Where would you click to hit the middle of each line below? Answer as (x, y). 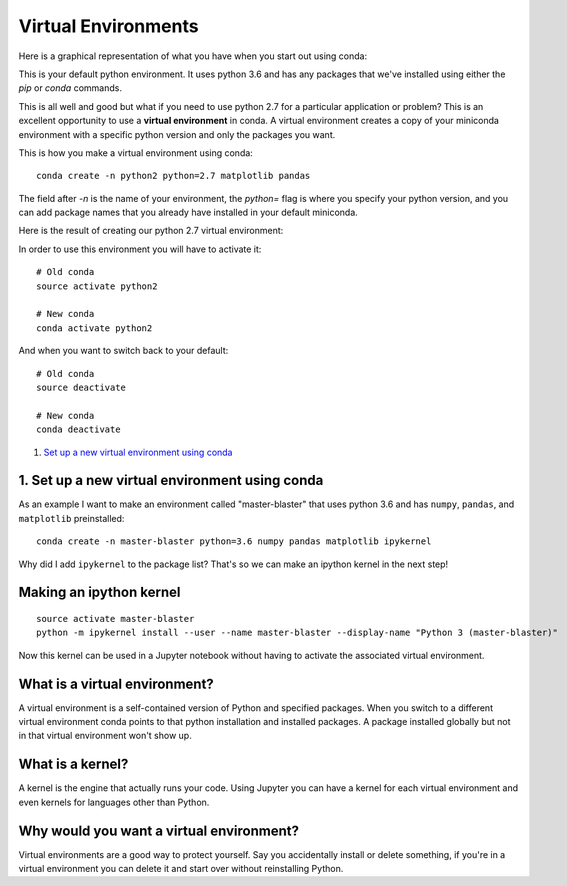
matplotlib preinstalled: (71, 518)
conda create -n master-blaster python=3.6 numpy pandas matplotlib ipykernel (234, 541)
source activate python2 (97, 286)
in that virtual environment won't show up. (105, 736)
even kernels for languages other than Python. (114, 802)
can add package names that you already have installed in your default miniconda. (188, 212)
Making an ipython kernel (99, 592)
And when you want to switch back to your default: (123, 351)
